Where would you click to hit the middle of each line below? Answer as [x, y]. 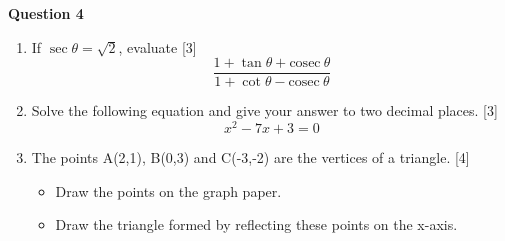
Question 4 [46, 13]
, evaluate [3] [157, 46]
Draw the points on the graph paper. [168, 190]
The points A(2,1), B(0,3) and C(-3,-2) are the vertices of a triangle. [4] [250, 156]
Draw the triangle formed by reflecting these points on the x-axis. [256, 224]
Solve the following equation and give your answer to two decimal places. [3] [264, 110]
